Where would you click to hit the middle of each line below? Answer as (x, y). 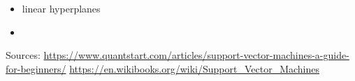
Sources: (23, 55)
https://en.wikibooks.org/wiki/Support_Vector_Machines (194, 68)
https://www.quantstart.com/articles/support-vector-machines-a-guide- (196, 55)
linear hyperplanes (61, 8)
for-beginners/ (36, 68)
